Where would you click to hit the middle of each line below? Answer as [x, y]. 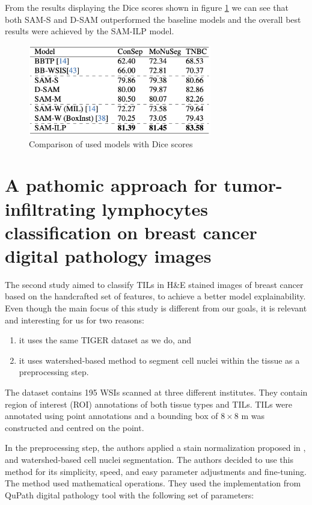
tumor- [253, 185]
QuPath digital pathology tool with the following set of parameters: [130, 494]
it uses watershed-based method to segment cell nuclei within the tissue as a [159, 360]
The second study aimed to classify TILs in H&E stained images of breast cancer [154, 284]
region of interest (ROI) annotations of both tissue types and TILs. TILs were [148, 404]
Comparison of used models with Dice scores [111, 143]
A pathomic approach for [111, 185]
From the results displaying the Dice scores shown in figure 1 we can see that [147, 7]
